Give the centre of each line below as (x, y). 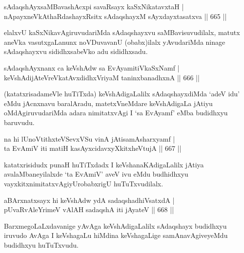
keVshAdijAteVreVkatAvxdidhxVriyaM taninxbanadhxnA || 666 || (102, 77)
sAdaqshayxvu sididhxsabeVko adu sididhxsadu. (76, 51)
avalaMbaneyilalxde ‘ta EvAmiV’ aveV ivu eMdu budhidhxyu (96, 174)
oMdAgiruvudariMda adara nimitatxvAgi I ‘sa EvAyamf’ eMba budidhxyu (116, 113)
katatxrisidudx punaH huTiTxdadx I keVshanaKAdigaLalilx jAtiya (104, 164)
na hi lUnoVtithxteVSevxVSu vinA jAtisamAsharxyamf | (90, 138)
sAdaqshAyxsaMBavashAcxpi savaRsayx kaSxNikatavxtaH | (94, 6)
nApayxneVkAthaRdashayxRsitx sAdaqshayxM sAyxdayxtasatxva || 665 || (115, 16)
